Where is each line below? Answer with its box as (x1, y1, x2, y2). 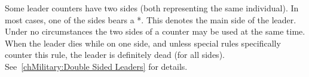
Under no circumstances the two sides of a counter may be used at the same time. (5, 25, 305, 38)
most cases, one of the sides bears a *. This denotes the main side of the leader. (5, 13, 296, 26)
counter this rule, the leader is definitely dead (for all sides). (5, 48, 225, 61)
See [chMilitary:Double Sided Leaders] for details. (5, 60, 188, 72)
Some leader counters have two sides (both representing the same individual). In (5, 2, 299, 14)
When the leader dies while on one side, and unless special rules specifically (5, 36, 281, 49)
